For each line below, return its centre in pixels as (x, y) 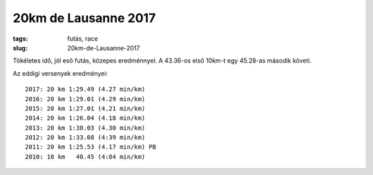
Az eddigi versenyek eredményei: (60, 73)
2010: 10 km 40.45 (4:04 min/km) (85, 156)
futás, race (83, 39)
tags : (20, 39)
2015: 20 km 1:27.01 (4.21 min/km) (85, 108)
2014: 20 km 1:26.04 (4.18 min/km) (85, 118)
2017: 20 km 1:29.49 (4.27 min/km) (85, 89)
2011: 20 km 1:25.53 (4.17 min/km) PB (91, 147)
